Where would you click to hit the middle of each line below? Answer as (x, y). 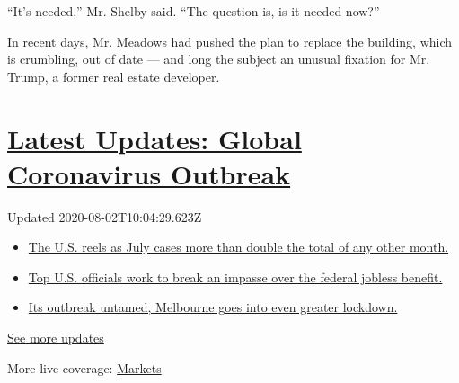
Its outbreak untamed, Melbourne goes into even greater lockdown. (213, 307)
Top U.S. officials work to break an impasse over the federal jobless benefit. (235, 276)
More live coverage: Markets (84, 367)
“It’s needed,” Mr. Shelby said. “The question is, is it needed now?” (194, 11)
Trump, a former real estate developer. (114, 76)
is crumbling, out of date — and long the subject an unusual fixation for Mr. (219, 59)
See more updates (56, 338)
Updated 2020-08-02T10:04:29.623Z (105, 216)
